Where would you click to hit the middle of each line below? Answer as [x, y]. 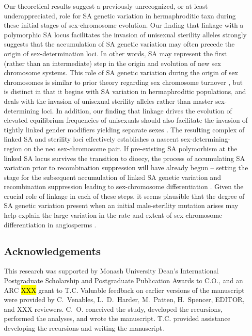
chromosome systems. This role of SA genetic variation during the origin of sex [121, 72]
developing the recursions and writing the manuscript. [84, 328]
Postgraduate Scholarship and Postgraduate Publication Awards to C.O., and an [124, 280]
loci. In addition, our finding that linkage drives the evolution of [137, 110]
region [13, 148]
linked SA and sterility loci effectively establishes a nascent [91, 139]
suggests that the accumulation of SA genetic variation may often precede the [119, 44]
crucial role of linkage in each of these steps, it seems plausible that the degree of [124, 196]
